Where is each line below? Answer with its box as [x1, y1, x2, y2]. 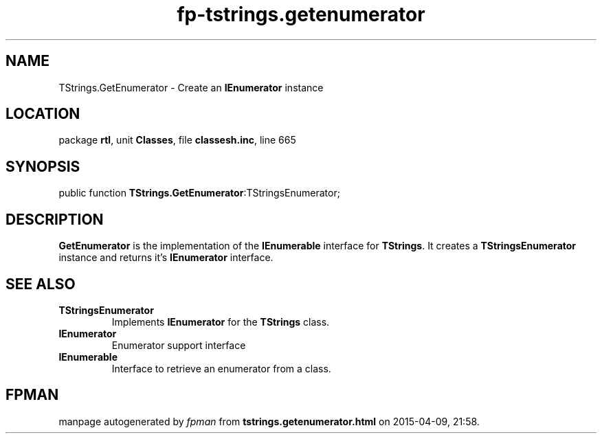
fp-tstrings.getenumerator [177, 3, 425, 26]
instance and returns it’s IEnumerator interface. [58, 251, 274, 264]
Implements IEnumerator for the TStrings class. [111, 315, 330, 328]
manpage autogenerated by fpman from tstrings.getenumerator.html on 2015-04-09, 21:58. [58, 415, 480, 427]
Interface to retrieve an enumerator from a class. [111, 362, 331, 374]
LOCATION [5, 105, 80, 123]
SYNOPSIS [5, 157, 80, 175]
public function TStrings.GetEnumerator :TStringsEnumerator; [58, 187, 340, 199]
